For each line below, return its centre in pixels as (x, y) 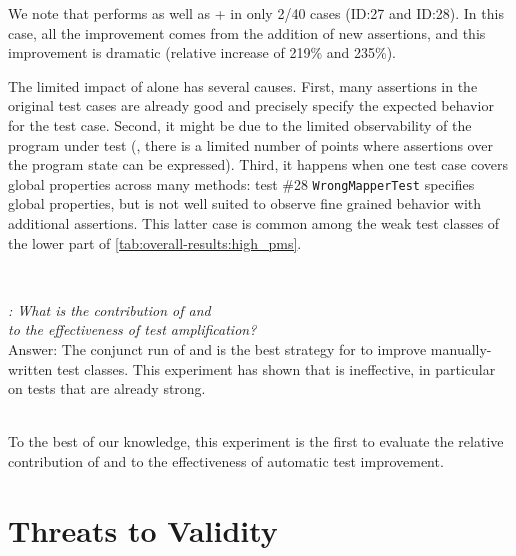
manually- (461, 348)
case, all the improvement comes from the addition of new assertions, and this (247, 32)
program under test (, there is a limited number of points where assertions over (250, 144)
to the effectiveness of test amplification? (132, 329)
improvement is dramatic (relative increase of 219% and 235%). (202, 52)
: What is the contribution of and (109, 309)
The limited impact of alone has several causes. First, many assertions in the (243, 85)
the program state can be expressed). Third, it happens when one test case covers (258, 164)
